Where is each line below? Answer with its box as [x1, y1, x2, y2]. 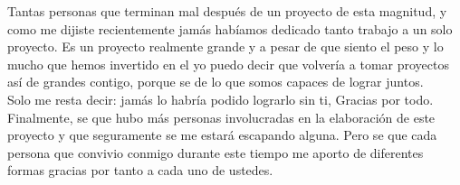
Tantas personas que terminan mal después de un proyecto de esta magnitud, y [7, 2, 447, 20]
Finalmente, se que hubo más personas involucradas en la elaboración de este [7, 107, 436, 126]
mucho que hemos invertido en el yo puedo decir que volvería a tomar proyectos [7, 54, 449, 73]
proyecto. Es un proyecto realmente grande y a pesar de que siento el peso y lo [7, 37, 444, 56]
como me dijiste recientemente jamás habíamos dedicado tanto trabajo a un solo [7, 19, 453, 38]
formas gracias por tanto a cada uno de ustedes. [7, 161, 273, 180]
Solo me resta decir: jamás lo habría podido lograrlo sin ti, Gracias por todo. [7, 89, 434, 108]
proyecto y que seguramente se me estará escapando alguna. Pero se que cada [7, 125, 437, 144]
